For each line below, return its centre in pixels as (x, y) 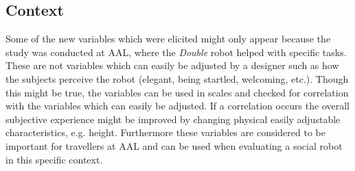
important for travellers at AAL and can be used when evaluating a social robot (174, 145)
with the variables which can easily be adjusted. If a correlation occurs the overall (177, 106)
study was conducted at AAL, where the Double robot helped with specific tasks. (176, 52)
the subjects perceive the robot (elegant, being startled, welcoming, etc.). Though (177, 78)
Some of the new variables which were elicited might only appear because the (168, 39)
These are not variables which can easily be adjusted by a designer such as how (172, 65)
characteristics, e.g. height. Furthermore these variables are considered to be (165, 132)
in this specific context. (54, 159)
